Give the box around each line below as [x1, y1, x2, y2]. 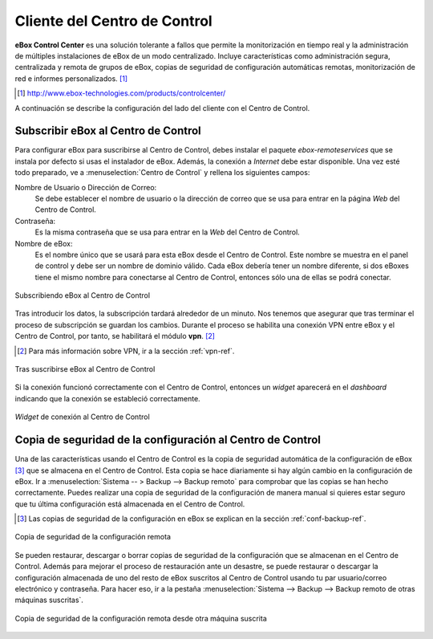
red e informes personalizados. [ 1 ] [14, 73, 128, 83]
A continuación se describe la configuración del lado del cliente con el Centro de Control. [14, 103, 310, 112]
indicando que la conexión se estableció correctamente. [14, 393, 200, 403]
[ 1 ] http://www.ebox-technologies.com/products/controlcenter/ [17, 88, 226, 98]
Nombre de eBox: [14, 238, 73, 248]
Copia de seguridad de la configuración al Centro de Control [14, 433, 321, 447]
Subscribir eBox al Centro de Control [14, 124, 202, 138]
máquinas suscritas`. [14, 595, 84, 605]
